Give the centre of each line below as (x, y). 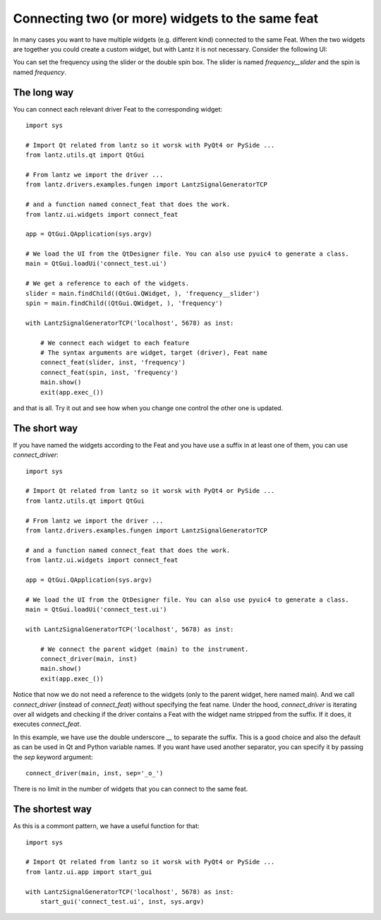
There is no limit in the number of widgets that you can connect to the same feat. (131, 789)
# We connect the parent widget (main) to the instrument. (144, 649)
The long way (43, 92)
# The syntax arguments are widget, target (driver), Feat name (153, 353)
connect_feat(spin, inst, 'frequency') (109, 372)
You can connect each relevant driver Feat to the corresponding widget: (117, 109)
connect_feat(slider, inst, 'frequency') (113, 363)
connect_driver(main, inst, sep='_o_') (95, 773)
